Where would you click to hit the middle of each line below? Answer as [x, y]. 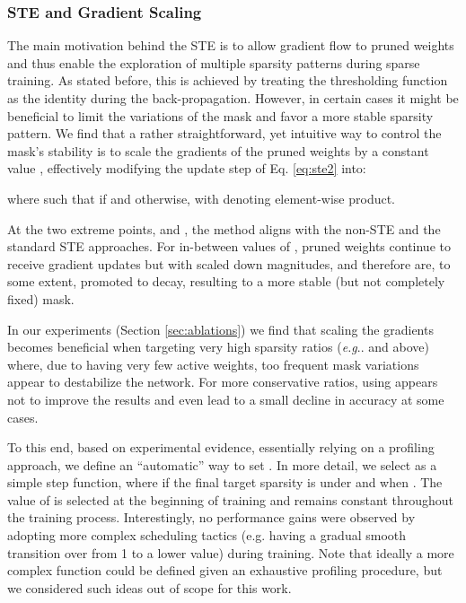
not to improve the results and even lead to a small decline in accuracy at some [226, 399]
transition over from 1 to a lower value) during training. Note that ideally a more [231, 552]
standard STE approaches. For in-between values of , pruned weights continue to [229, 246]
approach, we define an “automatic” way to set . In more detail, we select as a [222, 464]
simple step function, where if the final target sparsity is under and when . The [225, 482]
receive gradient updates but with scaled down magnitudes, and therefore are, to [229, 263]
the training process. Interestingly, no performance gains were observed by [211, 517]
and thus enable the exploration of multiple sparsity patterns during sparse [214, 62]
